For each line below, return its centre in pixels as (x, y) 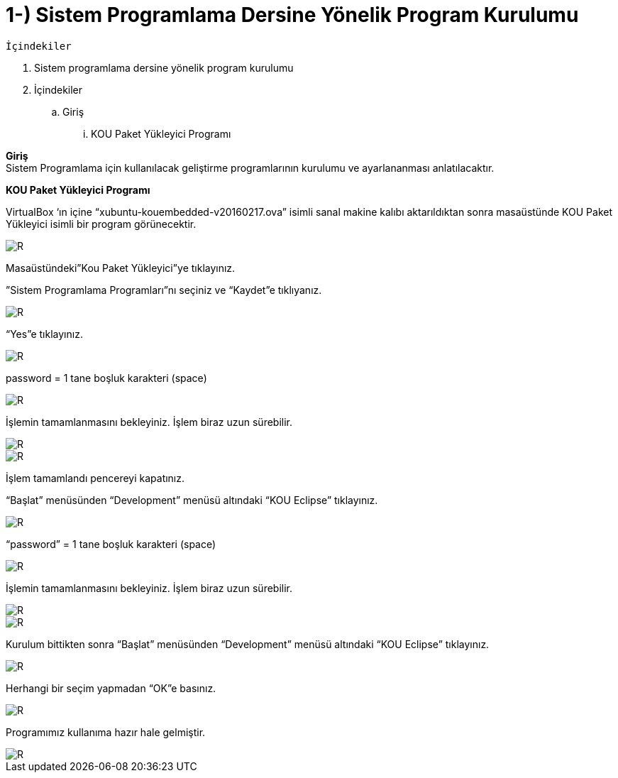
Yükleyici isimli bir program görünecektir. (101, 224)
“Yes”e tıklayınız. (44, 334)
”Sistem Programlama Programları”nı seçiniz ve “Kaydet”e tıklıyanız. (164, 290)
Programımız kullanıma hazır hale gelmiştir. (106, 732)
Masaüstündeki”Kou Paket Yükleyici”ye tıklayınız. (121, 268)
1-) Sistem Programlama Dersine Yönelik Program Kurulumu (292, 15)
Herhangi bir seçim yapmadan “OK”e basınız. (111, 688)
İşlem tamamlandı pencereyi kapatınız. (95, 478)
